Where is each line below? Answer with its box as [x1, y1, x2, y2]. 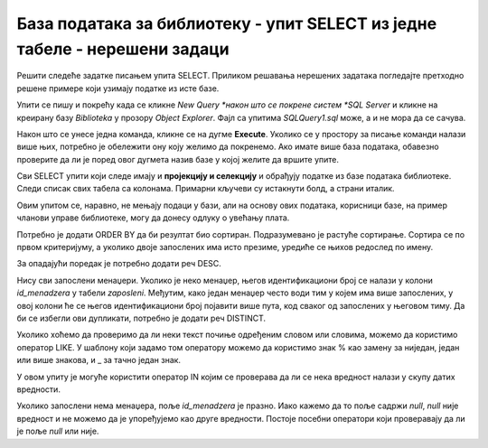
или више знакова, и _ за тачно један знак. [16, 355, 181, 366]
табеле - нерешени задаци [16, 39, 230, 59]
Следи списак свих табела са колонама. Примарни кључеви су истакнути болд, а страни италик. [16, 183, 395, 194]
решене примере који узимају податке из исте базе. [16, 82, 220, 94]
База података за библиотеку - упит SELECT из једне [16, 14, 437, 33]
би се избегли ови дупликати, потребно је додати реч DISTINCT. [16, 313, 267, 323]
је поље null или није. [16, 425, 99, 437]
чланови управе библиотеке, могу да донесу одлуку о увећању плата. [16, 212, 290, 223]
